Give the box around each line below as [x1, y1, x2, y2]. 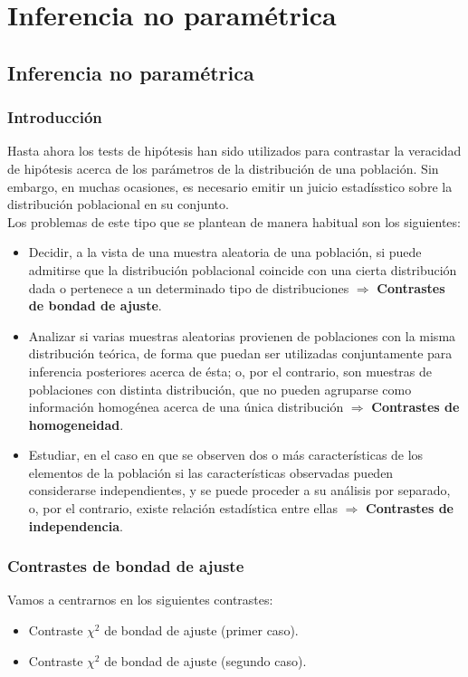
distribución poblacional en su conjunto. [7, 195, 229, 214]
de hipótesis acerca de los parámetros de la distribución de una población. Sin [7, 158, 439, 177]
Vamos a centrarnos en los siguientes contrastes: [7, 590, 273, 609]
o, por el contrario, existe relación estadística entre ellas [28, 499, 338, 518]
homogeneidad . [28, 415, 124, 434]
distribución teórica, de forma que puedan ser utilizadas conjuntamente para [28, 344, 453, 363]
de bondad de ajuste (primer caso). [104, 621, 299, 640]
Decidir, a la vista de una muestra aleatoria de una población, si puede [28, 243, 422, 262]
